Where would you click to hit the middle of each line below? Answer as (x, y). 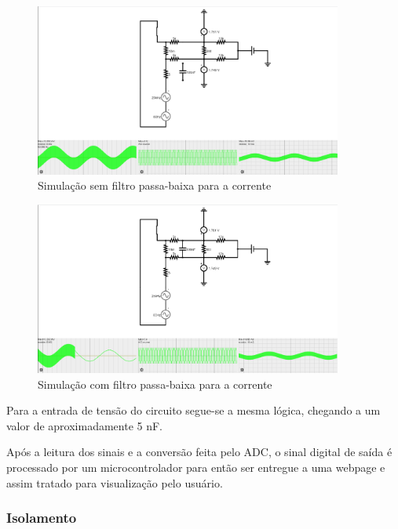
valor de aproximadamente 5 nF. (84, 425)
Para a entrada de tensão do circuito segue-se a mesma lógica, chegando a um (194, 410)
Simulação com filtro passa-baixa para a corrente (155, 384)
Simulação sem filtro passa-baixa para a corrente (155, 185)
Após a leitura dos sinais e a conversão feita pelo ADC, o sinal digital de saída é (199, 452)
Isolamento (42, 518)
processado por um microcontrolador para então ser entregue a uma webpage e (196, 467)
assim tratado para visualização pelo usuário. (115, 482)
